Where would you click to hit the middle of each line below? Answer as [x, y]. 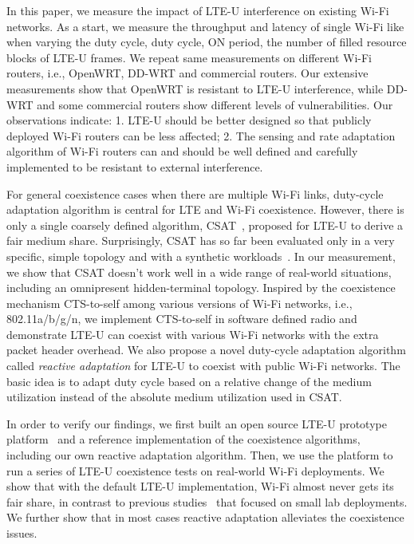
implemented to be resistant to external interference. [135, 166]
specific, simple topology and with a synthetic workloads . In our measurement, [201, 256]
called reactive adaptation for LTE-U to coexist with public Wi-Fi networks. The [203, 366]
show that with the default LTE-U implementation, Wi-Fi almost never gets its [200, 486]
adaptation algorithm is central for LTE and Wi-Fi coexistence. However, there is [205, 209]
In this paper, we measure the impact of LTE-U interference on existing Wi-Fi [198, 10]
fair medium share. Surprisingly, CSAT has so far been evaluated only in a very [201, 240]
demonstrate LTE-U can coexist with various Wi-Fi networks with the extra [193, 334]
